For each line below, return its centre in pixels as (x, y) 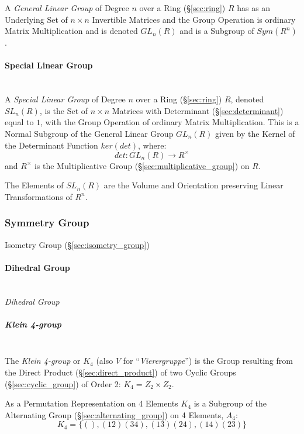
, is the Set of (64, 110)
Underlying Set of (36, 19)
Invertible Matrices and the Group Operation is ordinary (194, 19)
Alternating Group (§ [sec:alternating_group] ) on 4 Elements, (114, 414)
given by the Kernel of (255, 133)
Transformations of (39, 196)
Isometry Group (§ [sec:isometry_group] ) (77, 244)
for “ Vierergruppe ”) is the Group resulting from (208, 361)
